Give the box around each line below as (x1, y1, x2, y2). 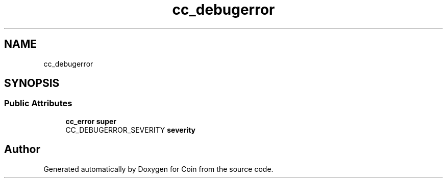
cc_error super (65, 116, 117, 126)
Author (4, 143, 40, 156)
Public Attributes (4, 98, 72, 109)
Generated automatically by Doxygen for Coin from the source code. (43, 164, 274, 173)
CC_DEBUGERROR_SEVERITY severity (65, 125, 196, 134)
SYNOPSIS (4, 77, 60, 90)
